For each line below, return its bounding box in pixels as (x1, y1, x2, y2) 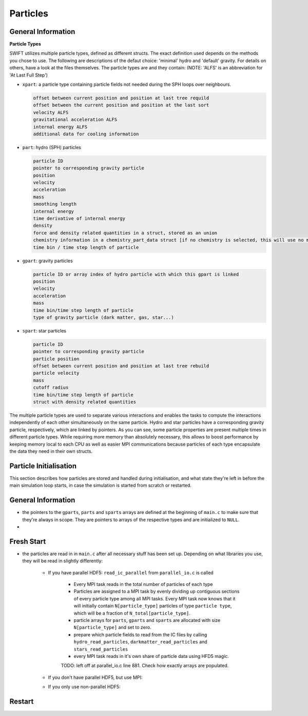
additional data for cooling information (33, 131, 139, 137)
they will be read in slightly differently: (22, 558, 103, 564)
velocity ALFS (33, 109, 69, 115)
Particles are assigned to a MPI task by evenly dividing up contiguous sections (73, 589, 240, 595)
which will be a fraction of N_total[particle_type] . (73, 610, 191, 616)
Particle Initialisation (9, 462, 77, 470)
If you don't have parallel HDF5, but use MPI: (48, 674, 143, 681)
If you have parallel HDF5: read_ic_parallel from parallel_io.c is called (48, 570, 214, 576)
